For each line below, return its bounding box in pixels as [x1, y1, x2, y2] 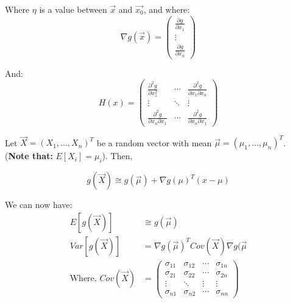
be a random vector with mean [96, 136, 212, 149]
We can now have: [5, 198, 72, 211]
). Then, [102, 149, 133, 162]
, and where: [143, 3, 190, 15]
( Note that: [5, 149, 53, 162]
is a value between [39, 3, 107, 15]
